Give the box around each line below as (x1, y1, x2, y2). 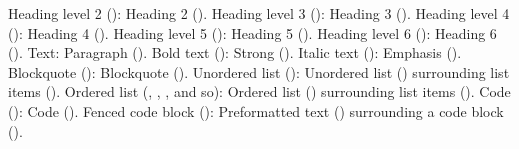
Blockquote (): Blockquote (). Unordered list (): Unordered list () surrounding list (8, 61, 510, 82)
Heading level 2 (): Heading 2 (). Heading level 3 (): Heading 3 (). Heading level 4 (8, 3, 510, 23)
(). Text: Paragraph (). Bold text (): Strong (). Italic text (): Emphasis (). (8, 42, 462, 63)
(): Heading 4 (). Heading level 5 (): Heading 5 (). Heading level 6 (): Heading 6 (8, 22, 497, 43)
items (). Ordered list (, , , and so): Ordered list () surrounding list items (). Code (8, 81, 511, 102)
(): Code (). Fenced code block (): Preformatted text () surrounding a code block (8, 100, 504, 121)
